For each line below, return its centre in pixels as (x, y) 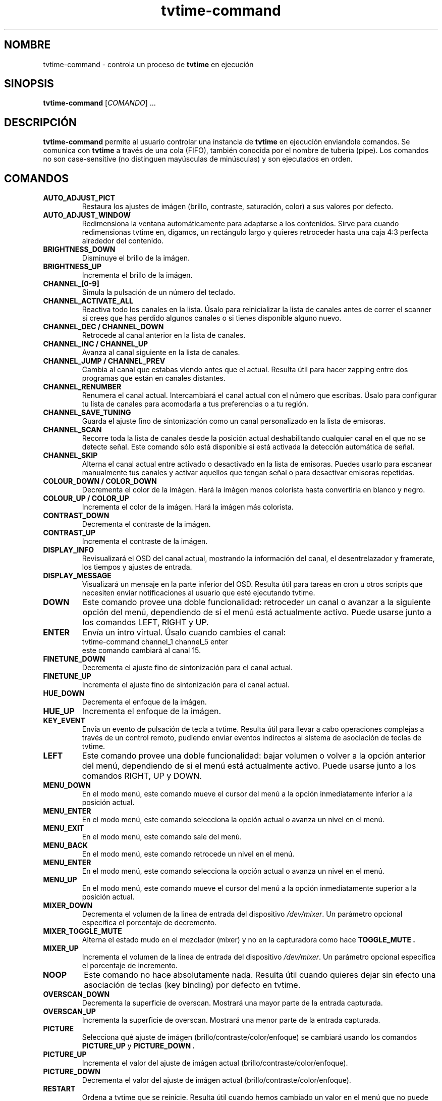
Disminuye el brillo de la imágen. (136, 258)
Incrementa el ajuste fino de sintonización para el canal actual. (186, 685)
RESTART (59, 1089)
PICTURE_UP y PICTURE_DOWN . (139, 1046)
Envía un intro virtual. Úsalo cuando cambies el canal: (184, 633)
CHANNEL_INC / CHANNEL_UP (96, 344)
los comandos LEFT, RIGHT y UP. (146, 622)
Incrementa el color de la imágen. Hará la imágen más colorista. (188, 507)
